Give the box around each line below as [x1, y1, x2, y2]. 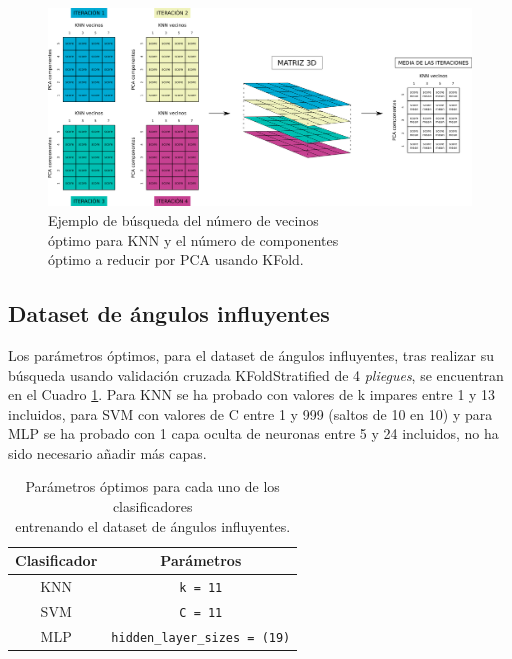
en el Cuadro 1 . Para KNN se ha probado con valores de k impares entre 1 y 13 [8, 384, 496, 405]
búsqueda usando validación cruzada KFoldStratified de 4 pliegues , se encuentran [8, 364, 504, 385]
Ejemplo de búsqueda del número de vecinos [48, 209, 319, 230]
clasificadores [112, 496, 193, 517]
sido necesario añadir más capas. [8, 442, 207, 463]
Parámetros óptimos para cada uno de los [25, 476, 280, 497]
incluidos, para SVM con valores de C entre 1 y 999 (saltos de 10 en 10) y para [8, 403, 493, 424]
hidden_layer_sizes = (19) [111, 630, 291, 645]
